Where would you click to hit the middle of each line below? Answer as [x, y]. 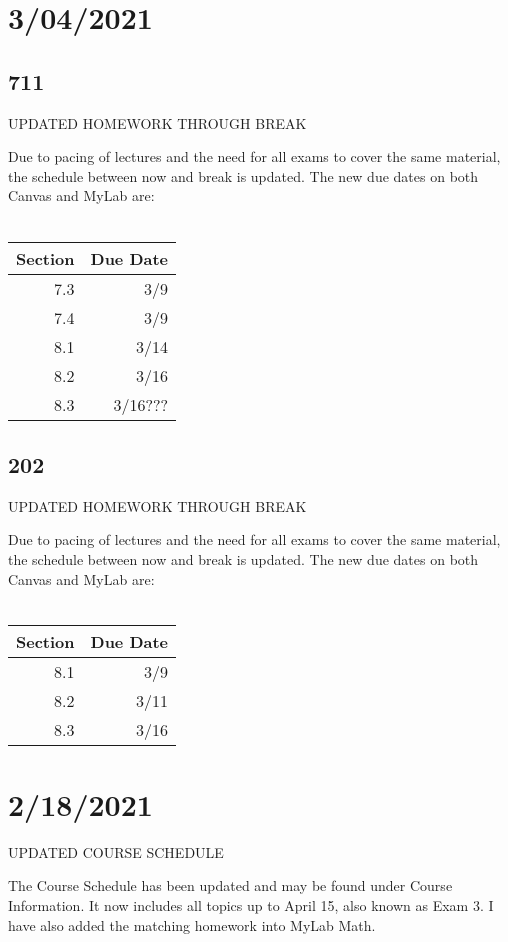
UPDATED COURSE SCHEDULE [116, 851]
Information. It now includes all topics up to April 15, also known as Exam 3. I [251, 905]
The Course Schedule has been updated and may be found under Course [230, 885]
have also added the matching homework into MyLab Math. [192, 924]
